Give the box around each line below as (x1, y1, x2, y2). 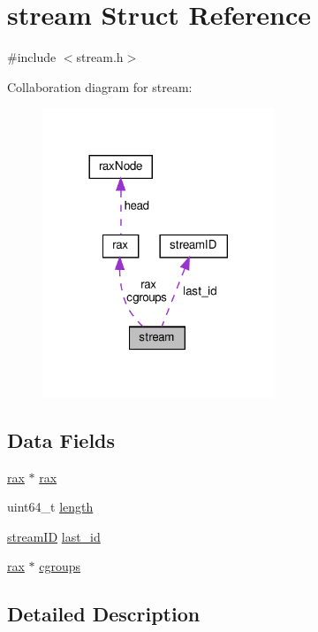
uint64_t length (7, 497, 94, 516)
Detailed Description (7, 600, 201, 628)
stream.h (76, 48, 124, 66)
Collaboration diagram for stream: (7, 77, 193, 96)
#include (7, 48, 57, 66)
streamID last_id (7, 527, 101, 545)
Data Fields (7, 426, 116, 453)
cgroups (39, 557, 81, 575)
